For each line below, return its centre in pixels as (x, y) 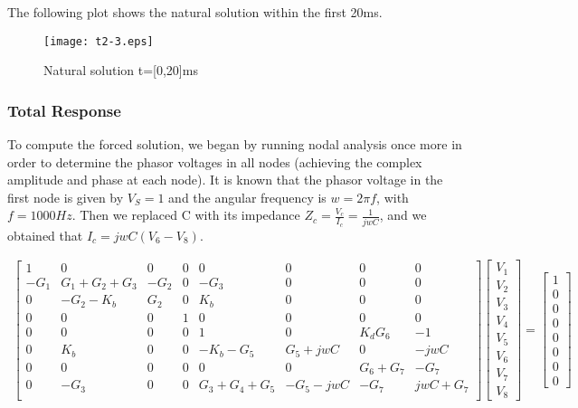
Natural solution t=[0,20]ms (121, 70)
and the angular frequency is (247, 197)
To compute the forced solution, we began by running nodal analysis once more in (235, 144)
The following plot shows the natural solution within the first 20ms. (195, 12)
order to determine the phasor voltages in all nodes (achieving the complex (215, 161)
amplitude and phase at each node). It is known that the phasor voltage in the (225, 180)
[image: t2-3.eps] (99, 41)
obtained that (45, 235)
